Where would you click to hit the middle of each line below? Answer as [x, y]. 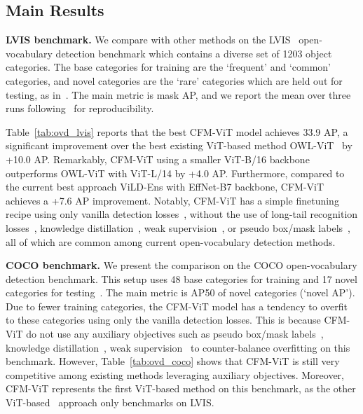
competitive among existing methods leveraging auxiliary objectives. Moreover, [175, 374]
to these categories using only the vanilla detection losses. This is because [163, 320]
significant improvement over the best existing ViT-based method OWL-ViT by [179, 145]
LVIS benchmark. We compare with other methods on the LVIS [148, 40]
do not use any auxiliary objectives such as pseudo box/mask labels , [175, 334]
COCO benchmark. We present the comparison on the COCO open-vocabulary [181, 265]
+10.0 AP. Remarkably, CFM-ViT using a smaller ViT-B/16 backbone [158, 159]
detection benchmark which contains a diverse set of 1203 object [194, 53]
